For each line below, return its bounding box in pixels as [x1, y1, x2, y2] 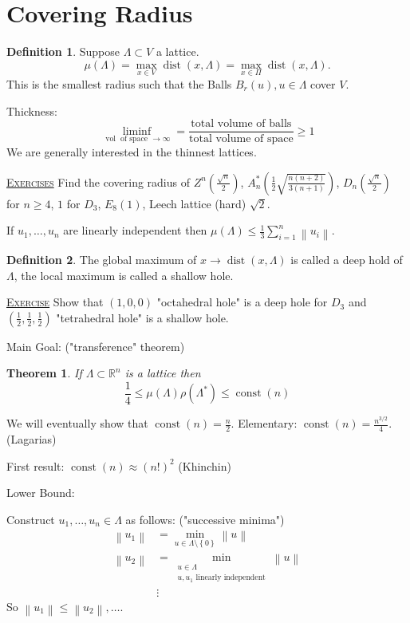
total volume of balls [191, 118, 292, 130]
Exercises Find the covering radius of [6, 173, 190, 190]
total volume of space [189, 133, 294, 145]
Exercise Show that [6, 294, 104, 310]
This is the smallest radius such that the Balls [6, 75, 232, 92]
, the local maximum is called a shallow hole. [14, 266, 234, 283]
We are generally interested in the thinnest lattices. [6, 144, 257, 160]
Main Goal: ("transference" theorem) [6, 337, 185, 354]
